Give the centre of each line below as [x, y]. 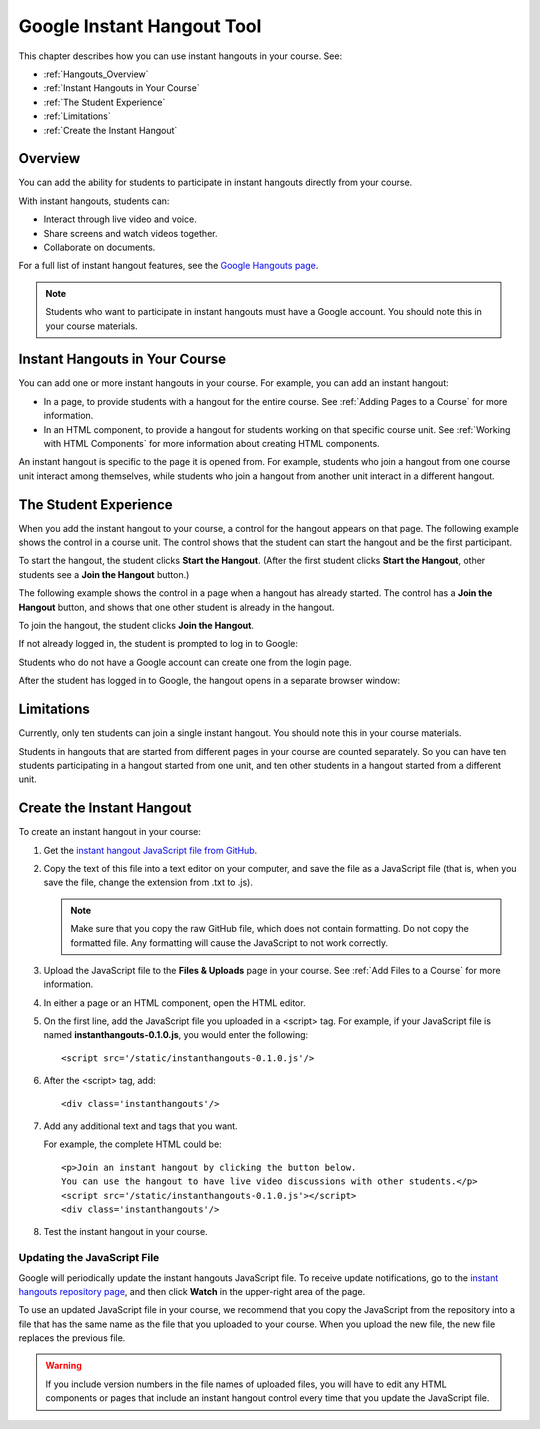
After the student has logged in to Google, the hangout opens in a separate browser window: [209, 681]
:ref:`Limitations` [77, 116]
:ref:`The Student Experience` [104, 102]
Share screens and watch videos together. [130, 233]
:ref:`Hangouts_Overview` [96, 74]
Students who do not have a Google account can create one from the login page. [185, 662]
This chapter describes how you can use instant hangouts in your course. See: [180, 56]
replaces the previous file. [72, 1338]
